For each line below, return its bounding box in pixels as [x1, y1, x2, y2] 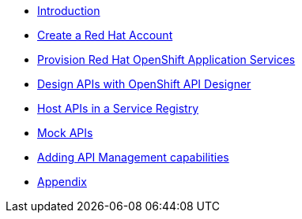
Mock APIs [37, 126, 93, 139]
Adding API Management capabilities [37, 150, 229, 164]
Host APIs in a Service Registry [37, 102, 199, 115]
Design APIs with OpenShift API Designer [37, 77, 251, 91]
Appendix [37, 175, 87, 188]
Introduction [37, 4, 100, 17]
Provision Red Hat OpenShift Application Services [37, 53, 296, 66]
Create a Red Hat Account [37, 28, 173, 42]
